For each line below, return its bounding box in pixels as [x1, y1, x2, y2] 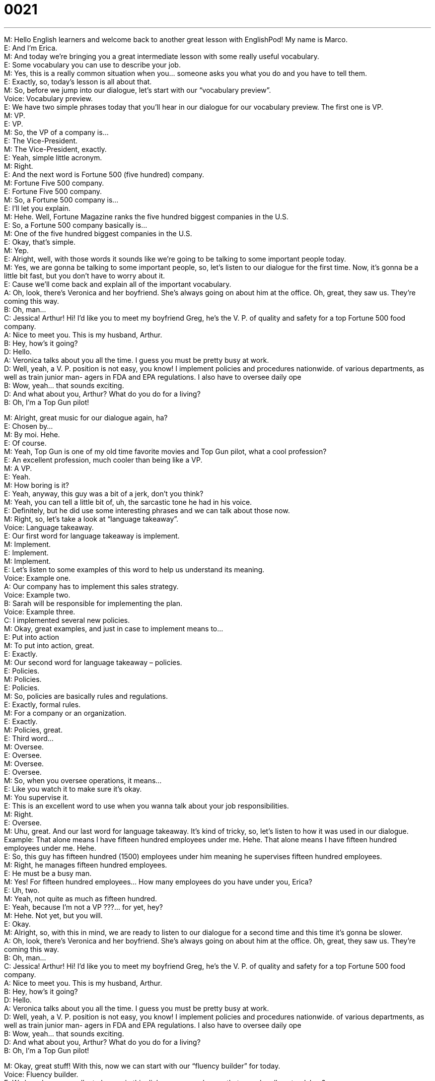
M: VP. [4, 111, 25, 120]
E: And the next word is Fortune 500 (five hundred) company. [4, 170, 205, 179]
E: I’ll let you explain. [4, 203, 71, 212]
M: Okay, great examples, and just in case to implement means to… [4, 624, 223, 633]
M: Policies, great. [4, 725, 63, 734]
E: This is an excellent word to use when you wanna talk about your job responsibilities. [4, 801, 289, 810]
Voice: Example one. [4, 573, 71, 582]
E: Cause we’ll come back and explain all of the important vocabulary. [4, 279, 231, 288]
